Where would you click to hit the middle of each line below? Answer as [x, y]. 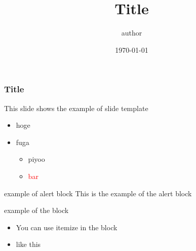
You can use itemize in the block [67, 227]
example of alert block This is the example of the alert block [98, 193]
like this [28, 244]
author [132, 33]
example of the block [36, 210]
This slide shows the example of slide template [76, 108]
